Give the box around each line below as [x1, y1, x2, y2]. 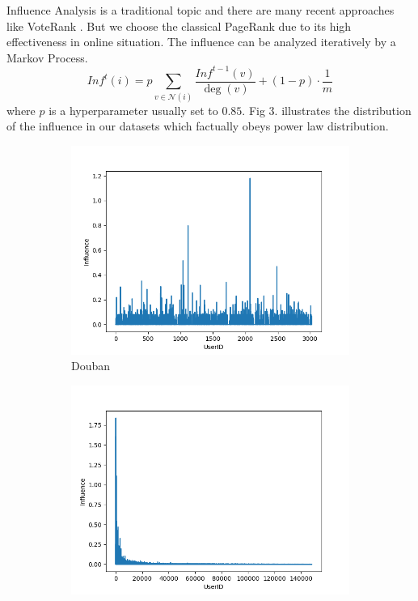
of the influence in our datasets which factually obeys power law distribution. [6, 117, 389, 134]
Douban [71, 357, 111, 374]
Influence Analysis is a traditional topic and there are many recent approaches [6, 2, 395, 18]
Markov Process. [6, 49, 88, 66]
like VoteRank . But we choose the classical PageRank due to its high [6, 17, 352, 34]
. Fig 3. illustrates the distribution [242, 101, 412, 118]
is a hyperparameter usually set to [49, 101, 218, 118]
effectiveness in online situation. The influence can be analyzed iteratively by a [6, 33, 396, 50]
